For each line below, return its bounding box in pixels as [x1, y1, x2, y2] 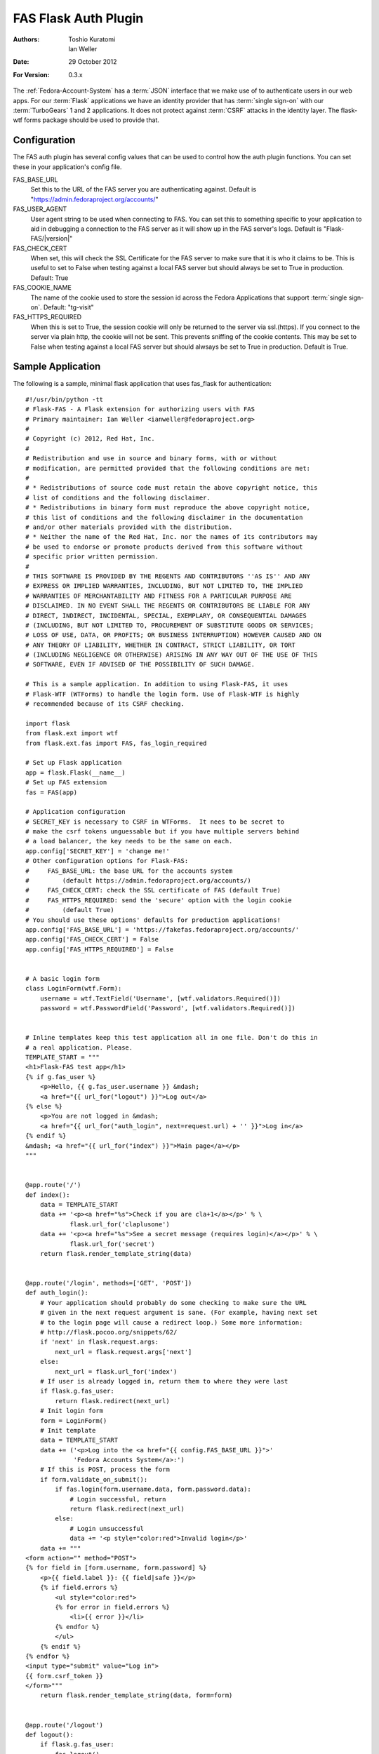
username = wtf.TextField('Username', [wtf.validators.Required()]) [39, 994, 281, 1003]
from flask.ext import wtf [25, 730, 119, 737]
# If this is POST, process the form [39, 1466, 170, 1473]
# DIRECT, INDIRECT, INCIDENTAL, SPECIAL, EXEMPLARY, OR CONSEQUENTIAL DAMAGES [25, 611, 307, 620]
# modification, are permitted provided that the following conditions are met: [25, 464, 311, 472]
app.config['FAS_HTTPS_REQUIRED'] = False [25, 945, 174, 953]
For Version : [13, 70, 50, 79]
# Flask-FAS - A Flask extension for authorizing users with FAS [25, 406, 255, 413]
